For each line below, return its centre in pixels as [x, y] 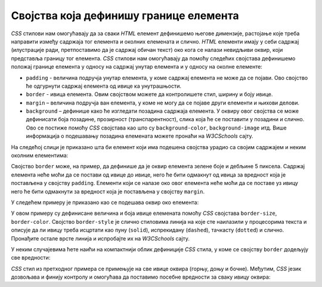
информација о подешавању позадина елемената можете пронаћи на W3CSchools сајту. [140, 136]
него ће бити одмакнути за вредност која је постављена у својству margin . [108, 192]
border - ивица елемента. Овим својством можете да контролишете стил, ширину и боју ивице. [149, 94]
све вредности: [31, 258]
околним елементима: [40, 156]
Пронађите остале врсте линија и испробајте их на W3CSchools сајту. [100, 238]
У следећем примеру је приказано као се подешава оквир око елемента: [105, 202]
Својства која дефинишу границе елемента [125, 16]
